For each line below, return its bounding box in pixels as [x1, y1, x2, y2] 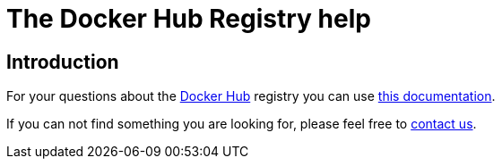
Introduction [6, 50, 119, 73]
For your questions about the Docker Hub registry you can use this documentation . [6, 88, 496, 104]
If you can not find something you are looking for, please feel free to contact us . [6, 116, 477, 132]
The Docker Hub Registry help [6, 4, 371, 34]
